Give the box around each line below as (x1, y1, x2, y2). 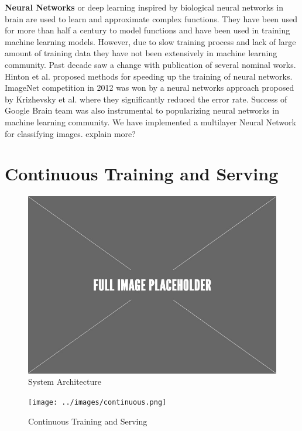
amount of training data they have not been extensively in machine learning (5, 47, 277, 59)
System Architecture (28, 375, 101, 388)
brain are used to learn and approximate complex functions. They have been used (5, 12, 298, 25)
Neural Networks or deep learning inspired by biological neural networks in (5, 1, 283, 13)
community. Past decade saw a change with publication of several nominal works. (5, 58, 296, 70)
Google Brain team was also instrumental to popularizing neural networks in (5, 104, 280, 117)
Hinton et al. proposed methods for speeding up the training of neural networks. (5, 70, 293, 82)
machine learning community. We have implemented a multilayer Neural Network (5, 115, 296, 128)
